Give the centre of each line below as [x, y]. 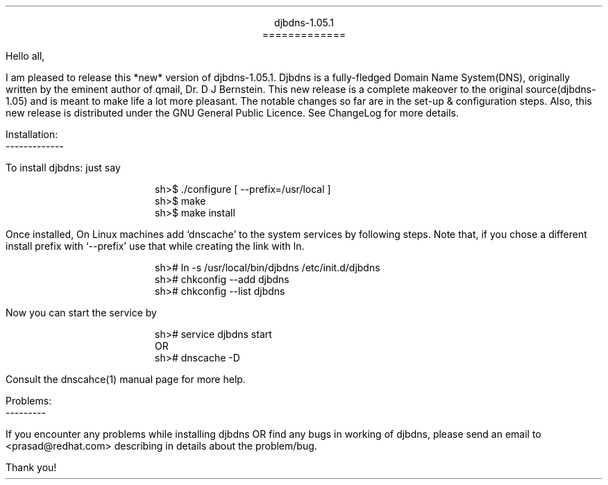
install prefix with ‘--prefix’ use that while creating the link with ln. [155, 246]
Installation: [32, 134]
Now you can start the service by [81, 313]
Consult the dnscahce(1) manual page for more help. [126, 379]
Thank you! [31, 467]
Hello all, [25, 56]
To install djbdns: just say [63, 168]
